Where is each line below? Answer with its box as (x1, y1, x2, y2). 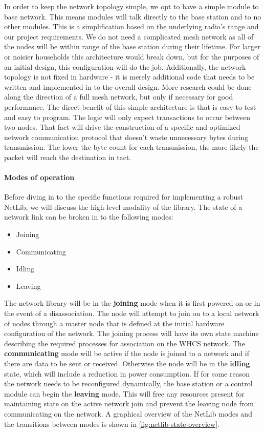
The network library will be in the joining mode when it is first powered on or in (4, 298, 260, 308)
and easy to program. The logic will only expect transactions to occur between (4, 111, 251, 122)
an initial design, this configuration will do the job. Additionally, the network (4, 61, 246, 72)
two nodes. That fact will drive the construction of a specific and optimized (4, 122, 240, 132)
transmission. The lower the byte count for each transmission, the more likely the (4, 142, 259, 152)
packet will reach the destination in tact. (4, 151, 131, 162)
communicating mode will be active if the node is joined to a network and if (4, 348, 249, 359)
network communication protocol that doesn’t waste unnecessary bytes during (4, 131, 249, 142)
